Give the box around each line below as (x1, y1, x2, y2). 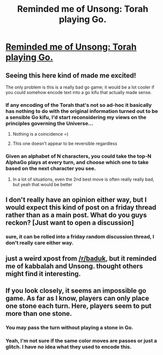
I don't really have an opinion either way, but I (5, 195, 147, 204)
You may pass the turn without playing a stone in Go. (5, 324, 134, 331)
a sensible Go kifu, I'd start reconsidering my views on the (5, 114, 146, 120)
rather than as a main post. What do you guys (5, 211, 147, 219)
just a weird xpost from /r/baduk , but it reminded (5, 255, 157, 263)
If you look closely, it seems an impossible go (5, 286, 146, 295)
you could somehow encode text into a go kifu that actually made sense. (5, 90, 152, 95)
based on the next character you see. (5, 165, 96, 172)
